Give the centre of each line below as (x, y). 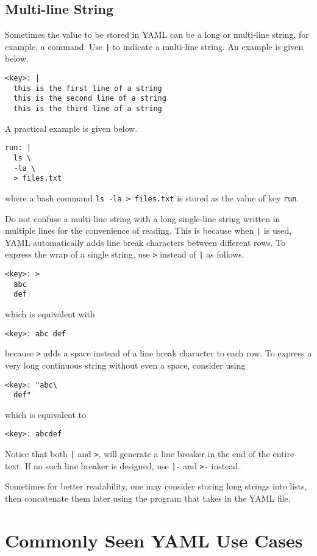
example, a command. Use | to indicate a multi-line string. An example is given (154, 46)
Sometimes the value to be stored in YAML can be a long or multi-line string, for (157, 34)
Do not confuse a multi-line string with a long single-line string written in (143, 218)
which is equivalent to (46, 414)
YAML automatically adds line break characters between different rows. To (145, 242)
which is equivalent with (50, 314)
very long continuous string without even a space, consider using (125, 365)
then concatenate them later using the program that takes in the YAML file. (148, 498)
